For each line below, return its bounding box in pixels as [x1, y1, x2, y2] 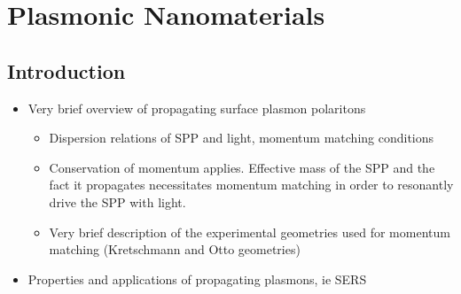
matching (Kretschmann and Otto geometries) [49, 240, 301, 259]
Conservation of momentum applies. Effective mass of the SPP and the [49, 158, 435, 176]
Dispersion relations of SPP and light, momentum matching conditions [49, 128, 434, 147]
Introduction [7, 57, 126, 84]
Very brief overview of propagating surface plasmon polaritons [27, 98, 366, 117]
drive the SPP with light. [49, 192, 186, 211]
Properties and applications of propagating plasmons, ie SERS [27, 269, 367, 288]
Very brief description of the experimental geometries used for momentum [49, 222, 450, 241]
